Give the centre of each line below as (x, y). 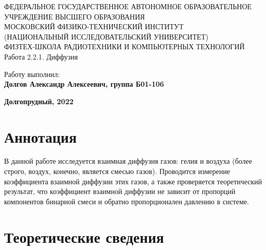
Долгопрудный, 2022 (39, 101)
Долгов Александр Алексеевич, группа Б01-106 (84, 84)
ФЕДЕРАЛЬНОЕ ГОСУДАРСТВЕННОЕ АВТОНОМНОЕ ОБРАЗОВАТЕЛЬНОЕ (128, 6)
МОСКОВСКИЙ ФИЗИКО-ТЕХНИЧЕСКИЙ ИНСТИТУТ (94, 26)
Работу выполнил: (32, 74)
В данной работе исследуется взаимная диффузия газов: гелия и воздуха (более (128, 161)
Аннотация (40, 136)
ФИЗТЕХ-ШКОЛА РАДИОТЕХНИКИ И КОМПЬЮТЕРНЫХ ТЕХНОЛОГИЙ (125, 46)
